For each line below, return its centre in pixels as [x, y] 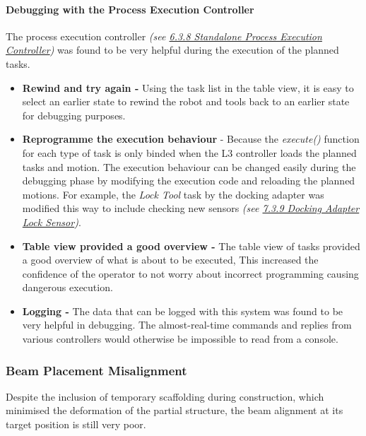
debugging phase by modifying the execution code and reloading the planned [189, 181]
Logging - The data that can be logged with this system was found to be [183, 311]
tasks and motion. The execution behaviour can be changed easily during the [189, 166]
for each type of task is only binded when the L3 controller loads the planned [189, 152]
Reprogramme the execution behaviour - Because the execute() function [191, 139]
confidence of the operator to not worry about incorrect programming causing [190, 273]
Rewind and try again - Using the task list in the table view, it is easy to [188, 87]
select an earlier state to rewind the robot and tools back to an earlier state [186, 101]
